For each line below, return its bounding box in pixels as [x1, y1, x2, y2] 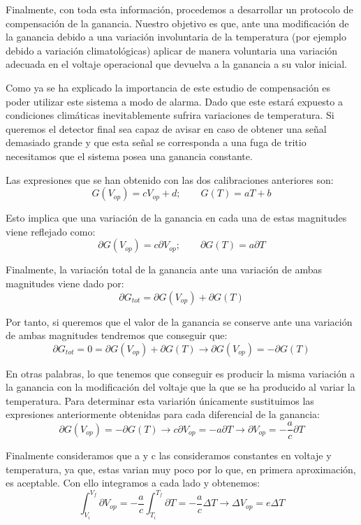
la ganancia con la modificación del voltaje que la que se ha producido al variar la [6, 380, 355, 394]
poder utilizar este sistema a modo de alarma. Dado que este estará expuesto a [6, 94, 343, 108]
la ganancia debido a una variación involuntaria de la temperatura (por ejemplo [6, 29, 346, 44]
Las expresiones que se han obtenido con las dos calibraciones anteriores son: [6, 172, 334, 187]
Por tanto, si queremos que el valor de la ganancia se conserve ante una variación [6, 314, 353, 329]
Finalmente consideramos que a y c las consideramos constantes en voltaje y [6, 448, 332, 463]
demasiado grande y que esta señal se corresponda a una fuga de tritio [6, 135, 307, 150]
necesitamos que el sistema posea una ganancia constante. [6, 148, 253, 163]
